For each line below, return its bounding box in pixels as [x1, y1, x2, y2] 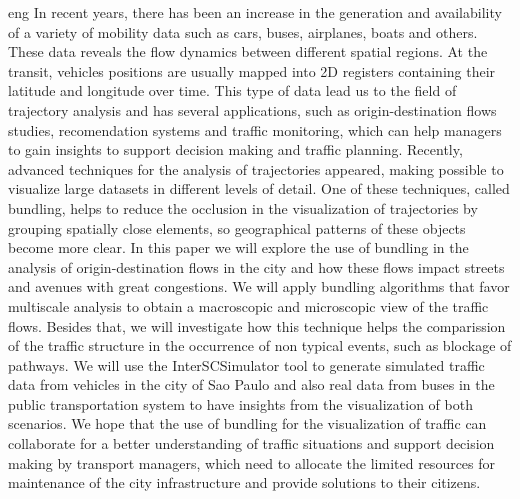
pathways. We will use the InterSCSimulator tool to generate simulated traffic [8, 354, 485, 375]
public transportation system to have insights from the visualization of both [8, 393, 473, 414]
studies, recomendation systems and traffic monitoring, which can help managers [8, 119, 502, 140]
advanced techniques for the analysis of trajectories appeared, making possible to [8, 158, 504, 179]
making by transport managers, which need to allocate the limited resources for [8, 452, 496, 473]
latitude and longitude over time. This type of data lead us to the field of [8, 80, 457, 101]
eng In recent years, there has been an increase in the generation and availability [8, 2, 502, 22]
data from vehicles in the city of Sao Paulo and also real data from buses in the [8, 374, 495, 395]
